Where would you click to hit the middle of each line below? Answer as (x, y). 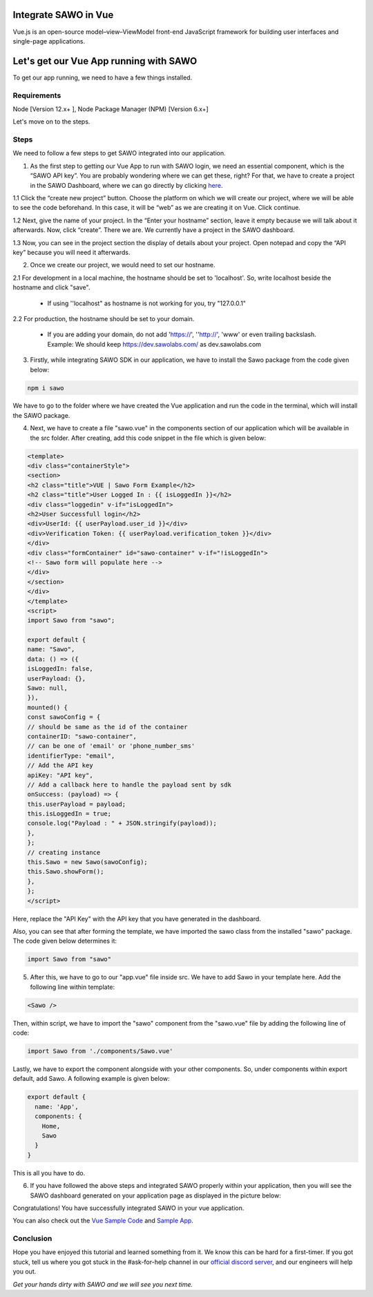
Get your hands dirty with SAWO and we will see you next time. (103, 1284)
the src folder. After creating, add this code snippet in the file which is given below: (148, 438)
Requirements (37, 95)
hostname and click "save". (51, 287)
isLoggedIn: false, (60, 669)
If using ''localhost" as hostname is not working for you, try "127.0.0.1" (147, 303)
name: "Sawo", (51, 650)
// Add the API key (60, 766)
